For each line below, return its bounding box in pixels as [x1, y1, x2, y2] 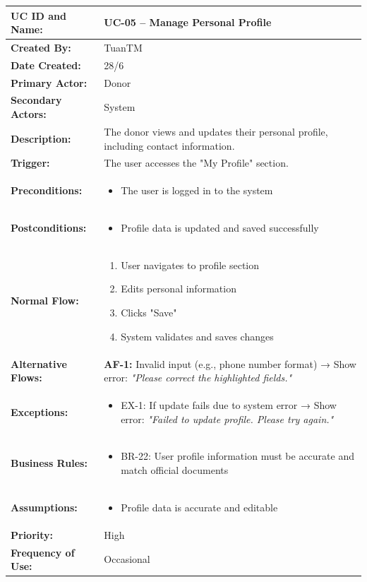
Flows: [11, 370, 42, 385]
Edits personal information [121, 281, 236, 296]
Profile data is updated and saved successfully [121, 220, 319, 235]
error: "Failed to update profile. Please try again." [121, 411, 334, 426]
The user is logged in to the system [121, 183, 273, 198]
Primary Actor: [11, 75, 88, 90]
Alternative [11, 356, 67, 371]
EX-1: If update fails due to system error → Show [121, 397, 337, 412]
